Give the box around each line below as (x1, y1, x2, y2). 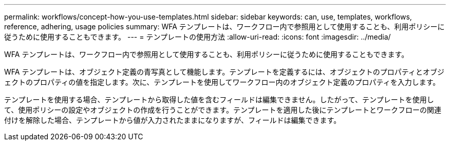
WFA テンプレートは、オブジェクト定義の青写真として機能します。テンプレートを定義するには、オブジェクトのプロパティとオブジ (4, 67, 444, 76)
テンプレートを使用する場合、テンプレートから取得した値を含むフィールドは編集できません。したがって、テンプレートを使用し (4, 95, 434, 104)
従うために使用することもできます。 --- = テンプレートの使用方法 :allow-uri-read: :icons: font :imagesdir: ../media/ (4, 32, 391, 41)
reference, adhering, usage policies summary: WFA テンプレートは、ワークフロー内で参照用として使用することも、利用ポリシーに (4, 22, 445, 31)
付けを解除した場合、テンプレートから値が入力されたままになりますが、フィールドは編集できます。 (4, 116, 341, 124)
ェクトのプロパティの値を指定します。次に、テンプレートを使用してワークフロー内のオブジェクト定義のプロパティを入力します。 (4, 78, 440, 86)
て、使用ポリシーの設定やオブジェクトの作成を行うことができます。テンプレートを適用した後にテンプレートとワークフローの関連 (4, 105, 442, 114)
